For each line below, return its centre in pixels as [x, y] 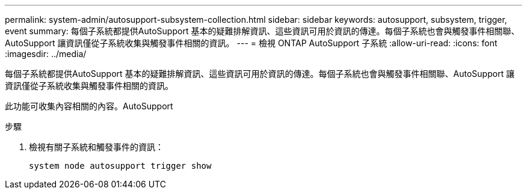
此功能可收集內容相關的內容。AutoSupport [89, 106]
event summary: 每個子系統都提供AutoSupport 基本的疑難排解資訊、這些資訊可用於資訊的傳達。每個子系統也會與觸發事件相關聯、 [262, 31]
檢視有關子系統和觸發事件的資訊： [96, 147]
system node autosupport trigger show [120, 166]
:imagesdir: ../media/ [46, 54]
